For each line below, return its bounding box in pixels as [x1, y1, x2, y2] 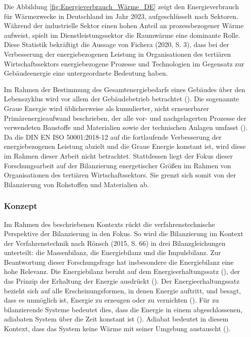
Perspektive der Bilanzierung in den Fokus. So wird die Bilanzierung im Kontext [4, 228, 244, 239]
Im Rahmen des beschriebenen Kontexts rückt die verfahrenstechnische [4, 219, 215, 229]
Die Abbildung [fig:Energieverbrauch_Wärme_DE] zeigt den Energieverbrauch [4, 1, 239, 11]
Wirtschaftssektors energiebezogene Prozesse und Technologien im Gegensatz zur [4, 58, 245, 68]
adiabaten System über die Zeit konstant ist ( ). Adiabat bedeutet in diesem [4, 314, 229, 324]
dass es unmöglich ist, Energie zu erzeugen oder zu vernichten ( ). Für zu [4, 295, 219, 305]
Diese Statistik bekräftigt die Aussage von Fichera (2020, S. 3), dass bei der [4, 39, 229, 49]
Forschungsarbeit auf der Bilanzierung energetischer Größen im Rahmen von [4, 160, 231, 170]
